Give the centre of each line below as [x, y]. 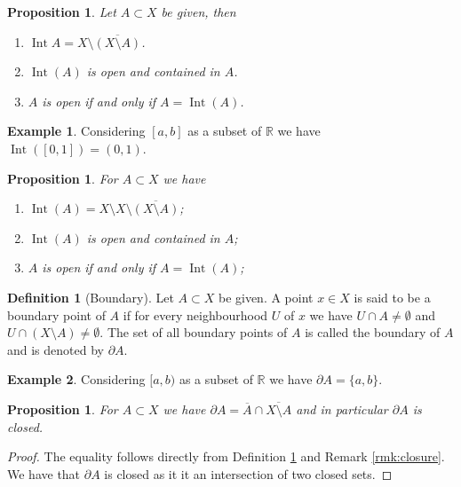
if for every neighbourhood [195, 314]
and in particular [342, 408]
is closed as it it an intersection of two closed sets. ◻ [248, 473]
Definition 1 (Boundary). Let [91, 297]
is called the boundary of [373, 332]
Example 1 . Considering [76, 131]
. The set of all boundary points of [194, 332]
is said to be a [392, 297]
